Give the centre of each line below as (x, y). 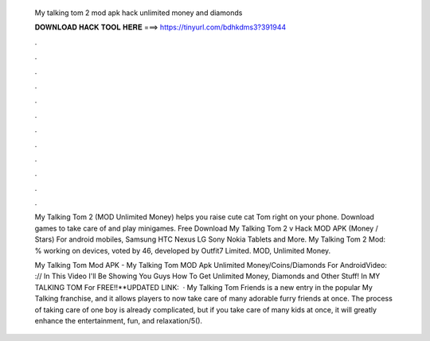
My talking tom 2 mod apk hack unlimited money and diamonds (139, 13)
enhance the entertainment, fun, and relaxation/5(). (119, 320)
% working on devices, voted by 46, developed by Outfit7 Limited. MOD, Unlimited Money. (183, 250)
